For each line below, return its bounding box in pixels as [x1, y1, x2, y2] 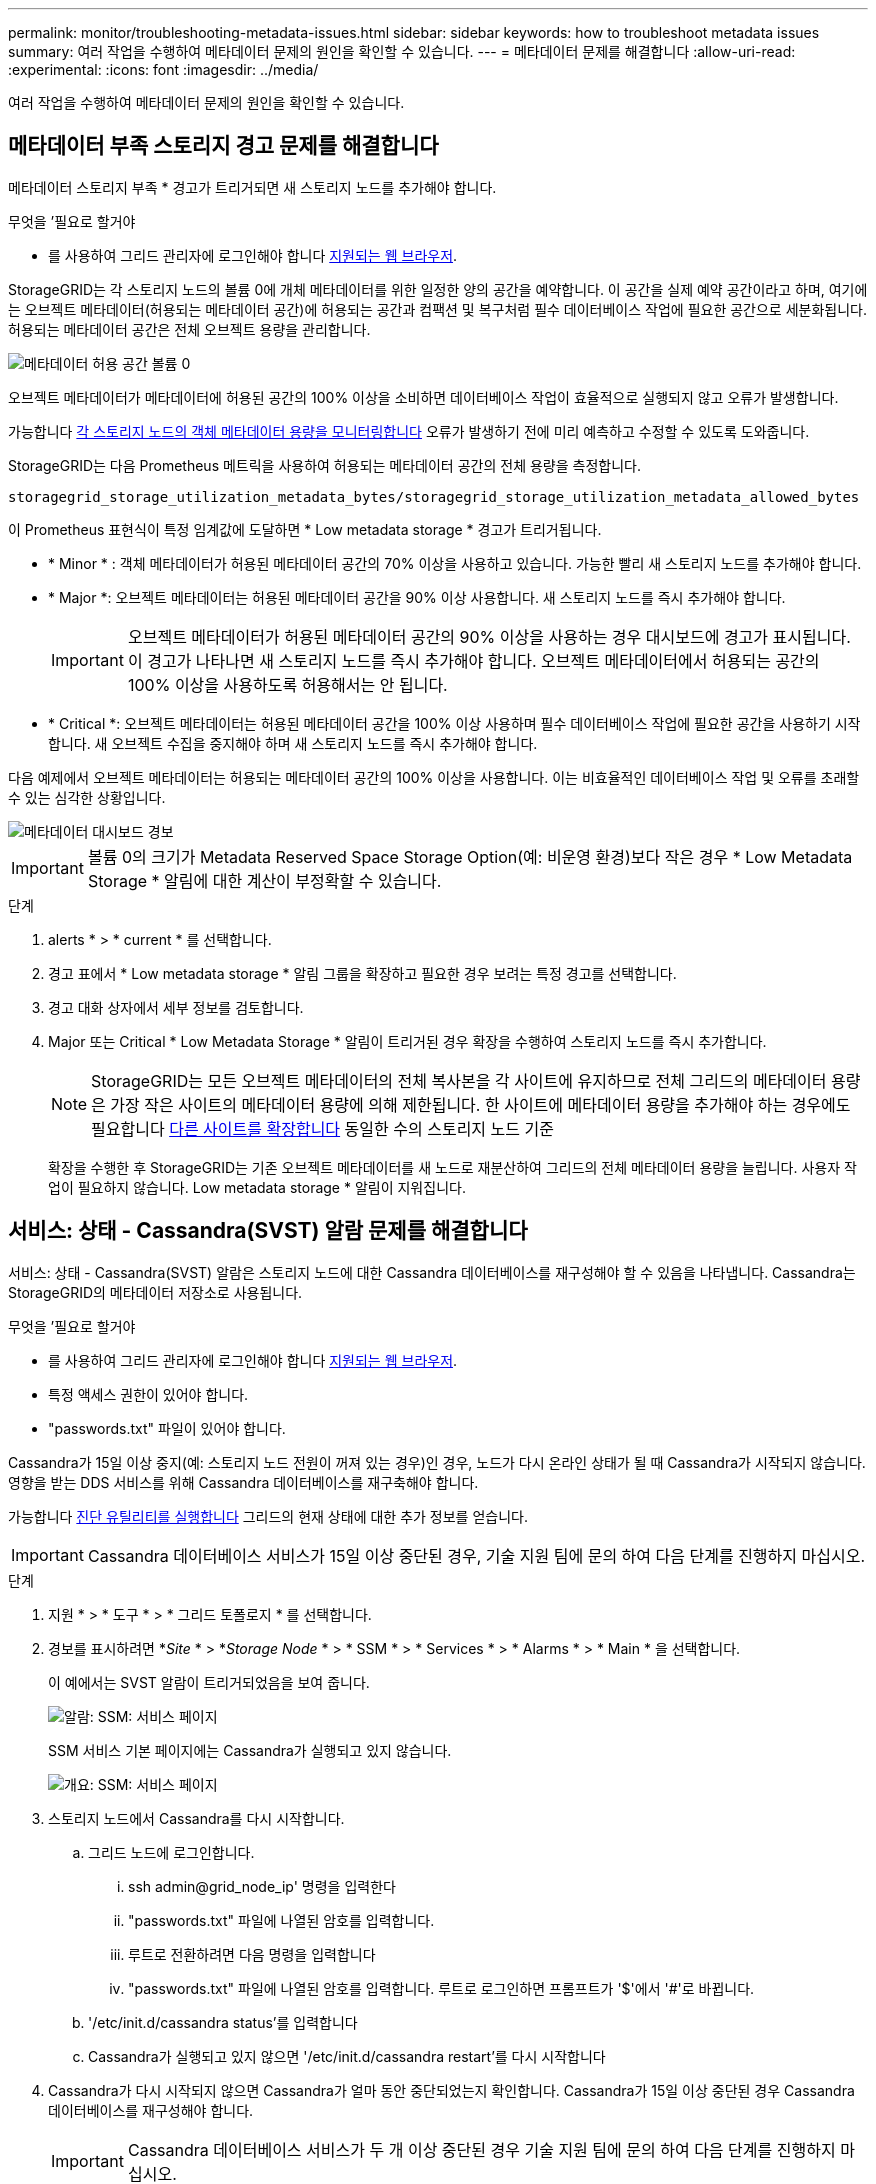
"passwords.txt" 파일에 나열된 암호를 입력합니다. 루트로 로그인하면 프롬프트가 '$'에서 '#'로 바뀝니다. [128, 1979, 755, 1997]
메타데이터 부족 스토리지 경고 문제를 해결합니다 [8, 133, 439, 159]
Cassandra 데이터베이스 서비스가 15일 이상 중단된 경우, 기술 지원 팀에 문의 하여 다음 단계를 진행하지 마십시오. [87, 1545, 866, 1566]
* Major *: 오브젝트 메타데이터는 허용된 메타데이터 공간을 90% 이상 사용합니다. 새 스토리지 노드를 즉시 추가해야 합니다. [48, 588, 786, 606]
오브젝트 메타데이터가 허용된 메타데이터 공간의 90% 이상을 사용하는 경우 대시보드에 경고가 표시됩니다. [127, 626, 851, 647]
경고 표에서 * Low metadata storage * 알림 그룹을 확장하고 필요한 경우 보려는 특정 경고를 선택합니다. [48, 964, 677, 982]
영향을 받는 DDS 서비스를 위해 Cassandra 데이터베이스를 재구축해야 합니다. [8, 1473, 479, 1491]
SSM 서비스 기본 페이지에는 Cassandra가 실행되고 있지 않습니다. [48, 1741, 452, 1759]
